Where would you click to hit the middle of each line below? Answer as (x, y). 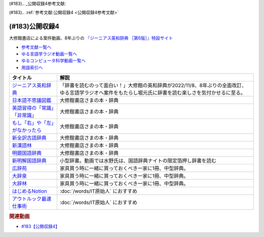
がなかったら (27, 130)
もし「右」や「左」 (33, 123)
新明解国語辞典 (29, 161)
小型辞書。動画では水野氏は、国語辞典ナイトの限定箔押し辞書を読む (138, 161)
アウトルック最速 (32, 199)
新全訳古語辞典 (29, 138)
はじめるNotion (30, 191)
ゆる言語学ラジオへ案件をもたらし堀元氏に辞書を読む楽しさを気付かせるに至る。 (153, 93)
